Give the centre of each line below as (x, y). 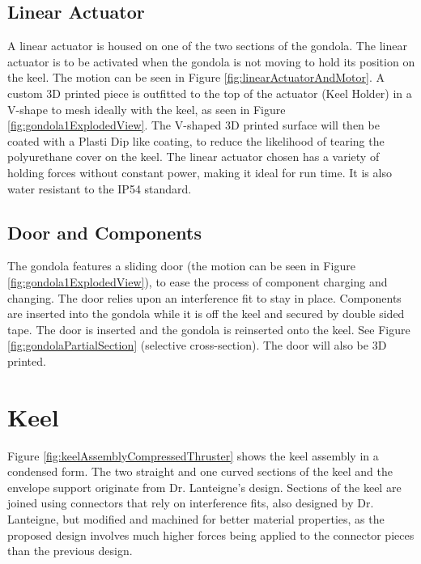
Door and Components (104, 232)
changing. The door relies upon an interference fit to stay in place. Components (204, 297)
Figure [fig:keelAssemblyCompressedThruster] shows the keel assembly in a (193, 455)
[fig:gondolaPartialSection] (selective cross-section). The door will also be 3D (197, 345)
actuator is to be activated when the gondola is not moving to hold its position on (211, 61)
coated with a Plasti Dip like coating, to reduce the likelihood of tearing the (196, 140)
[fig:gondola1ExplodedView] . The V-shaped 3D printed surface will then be (193, 125)
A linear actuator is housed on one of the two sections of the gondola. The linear (207, 46)
